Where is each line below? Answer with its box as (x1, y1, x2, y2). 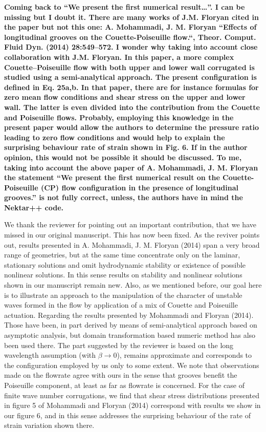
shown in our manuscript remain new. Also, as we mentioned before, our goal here (4, 279, 262, 290)
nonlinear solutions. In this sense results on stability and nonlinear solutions (4, 269, 242, 280)
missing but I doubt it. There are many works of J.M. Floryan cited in (4, 11, 259, 22)
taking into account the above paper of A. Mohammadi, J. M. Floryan (4, 162, 258, 172)
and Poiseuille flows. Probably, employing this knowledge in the (4, 112, 234, 122)
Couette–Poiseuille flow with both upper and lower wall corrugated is (4, 61, 255, 72)
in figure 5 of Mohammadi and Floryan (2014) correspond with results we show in (4, 400, 261, 411)
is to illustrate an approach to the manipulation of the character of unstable (4, 289, 242, 300)
